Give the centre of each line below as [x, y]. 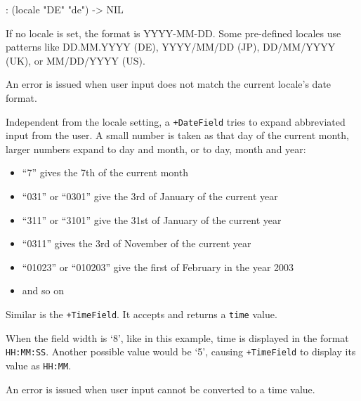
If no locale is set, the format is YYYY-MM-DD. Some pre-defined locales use [173, 33]
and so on [43, 290]
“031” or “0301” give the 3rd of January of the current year [150, 196]
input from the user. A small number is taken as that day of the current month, [177, 135]
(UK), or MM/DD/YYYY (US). [76, 60]
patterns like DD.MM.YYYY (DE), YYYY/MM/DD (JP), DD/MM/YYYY [171, 47]
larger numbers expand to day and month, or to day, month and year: [156, 149]
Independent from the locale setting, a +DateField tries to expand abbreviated [176, 121]
